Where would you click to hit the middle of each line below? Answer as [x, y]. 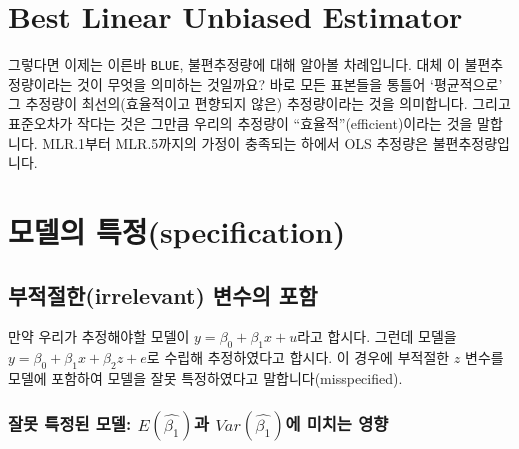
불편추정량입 [471, 142]
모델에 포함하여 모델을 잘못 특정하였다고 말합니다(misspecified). [205, 377]
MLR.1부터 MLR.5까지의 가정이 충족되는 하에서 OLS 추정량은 [235, 142]
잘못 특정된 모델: [70, 423]
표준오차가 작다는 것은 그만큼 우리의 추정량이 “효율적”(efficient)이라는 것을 [240, 122]
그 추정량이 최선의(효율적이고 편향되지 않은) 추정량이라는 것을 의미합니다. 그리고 [259, 103]
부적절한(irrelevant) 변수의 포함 [163, 294]
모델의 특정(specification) [177, 230]
